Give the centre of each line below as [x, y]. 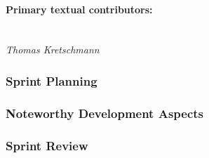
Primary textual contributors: [79, 9]
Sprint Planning [52, 80]
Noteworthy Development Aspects [105, 113]
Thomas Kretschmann [53, 50]
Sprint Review [47, 145]
